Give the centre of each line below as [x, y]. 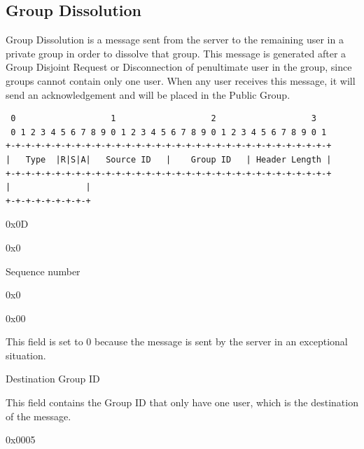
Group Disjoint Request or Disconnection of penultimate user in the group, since [179, 67]
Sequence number [43, 271]
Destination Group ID [53, 379]
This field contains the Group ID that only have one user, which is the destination [182, 402]
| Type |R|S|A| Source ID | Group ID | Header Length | [169, 159]
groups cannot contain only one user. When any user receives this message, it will [181, 80]
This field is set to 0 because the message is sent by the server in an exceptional [177, 341]
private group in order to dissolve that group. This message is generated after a [176, 53]
